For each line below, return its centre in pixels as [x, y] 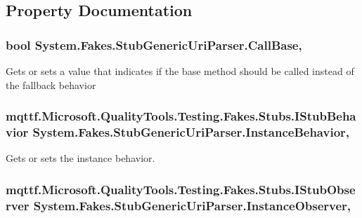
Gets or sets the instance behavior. [80, 158]
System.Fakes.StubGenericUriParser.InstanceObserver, [192, 205]
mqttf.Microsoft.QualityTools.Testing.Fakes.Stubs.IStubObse [181, 189]
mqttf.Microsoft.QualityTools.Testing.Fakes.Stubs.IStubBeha [181, 116]
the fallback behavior [51, 84]
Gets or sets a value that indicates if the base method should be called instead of [180, 71]
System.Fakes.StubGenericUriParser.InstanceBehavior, [191, 132]
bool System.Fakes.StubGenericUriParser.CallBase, [154, 45]
